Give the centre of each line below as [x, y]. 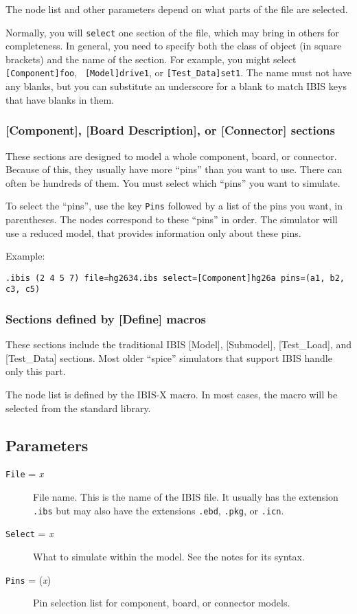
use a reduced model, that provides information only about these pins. [153, 232]
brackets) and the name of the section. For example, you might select [151, 59]
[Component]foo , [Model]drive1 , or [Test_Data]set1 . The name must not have [178, 72]
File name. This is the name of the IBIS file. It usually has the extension [186, 497]
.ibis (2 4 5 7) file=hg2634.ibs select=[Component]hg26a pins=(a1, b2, [175, 278]
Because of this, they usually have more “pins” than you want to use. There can [174, 169]
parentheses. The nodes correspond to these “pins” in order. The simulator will [172, 219]
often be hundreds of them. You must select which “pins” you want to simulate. [173, 182]
